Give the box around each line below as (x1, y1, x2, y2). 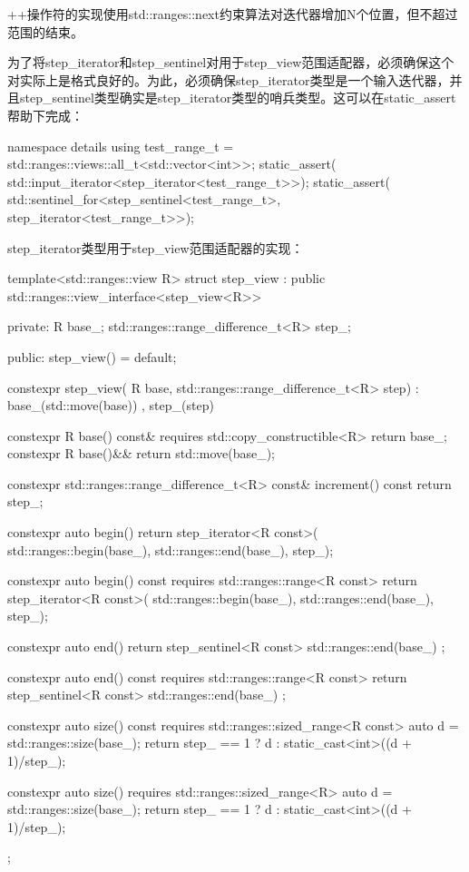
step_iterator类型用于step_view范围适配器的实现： (7, 238, 304, 257)
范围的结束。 (7, 22, 83, 41)
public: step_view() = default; (7, 347, 177, 366)
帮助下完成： (7, 105, 83, 124)
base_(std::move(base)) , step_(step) (7, 396, 214, 415)
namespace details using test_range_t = (7, 136, 234, 155)
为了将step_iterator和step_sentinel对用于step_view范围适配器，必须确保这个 (7, 53, 454, 72)
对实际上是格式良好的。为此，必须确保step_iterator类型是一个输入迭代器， (7, 70, 450, 89)
